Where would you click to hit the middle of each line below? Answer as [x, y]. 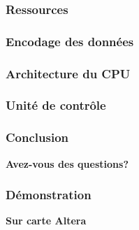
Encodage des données [70, 41]
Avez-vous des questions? [67, 163]
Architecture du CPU [68, 73]
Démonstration [49, 195]
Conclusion [37, 137]
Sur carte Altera [46, 221]
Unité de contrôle [56, 105]
